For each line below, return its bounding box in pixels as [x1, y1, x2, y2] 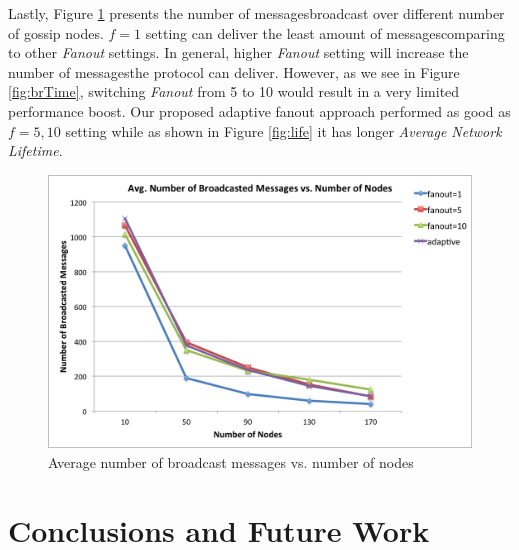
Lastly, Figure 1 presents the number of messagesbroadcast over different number [8, 3, 505, 23]
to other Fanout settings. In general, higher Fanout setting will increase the [8, 42, 469, 63]
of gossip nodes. [8, 22, 104, 43]
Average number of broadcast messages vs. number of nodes [48, 451, 414, 472]
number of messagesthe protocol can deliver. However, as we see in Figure [8, 61, 460, 82]
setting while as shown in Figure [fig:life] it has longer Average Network [65, 120, 502, 141]
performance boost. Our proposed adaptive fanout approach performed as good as [8, 100, 511, 121]
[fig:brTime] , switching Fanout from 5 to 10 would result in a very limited [8, 81, 460, 102]
